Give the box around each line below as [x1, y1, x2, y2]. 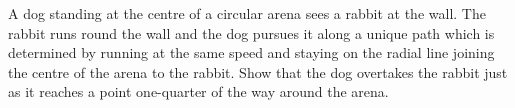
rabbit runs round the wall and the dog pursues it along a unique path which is [8, 22, 495, 43]
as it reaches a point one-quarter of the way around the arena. [8, 81, 389, 102]
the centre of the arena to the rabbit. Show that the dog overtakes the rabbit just [8, 61, 508, 82]
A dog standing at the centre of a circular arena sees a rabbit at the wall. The [8, 3, 486, 23]
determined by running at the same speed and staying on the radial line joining [8, 42, 495, 63]
